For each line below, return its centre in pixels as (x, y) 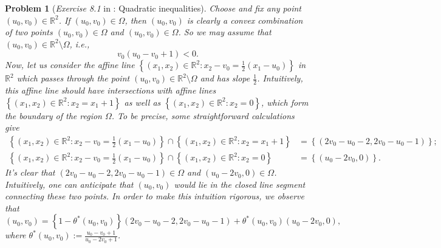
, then (135, 20)
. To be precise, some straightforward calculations (203, 115)
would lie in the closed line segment (240, 184)
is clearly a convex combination (245, 20)
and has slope (225, 78)
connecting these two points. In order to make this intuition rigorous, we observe (155, 196)
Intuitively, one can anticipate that (69, 184)
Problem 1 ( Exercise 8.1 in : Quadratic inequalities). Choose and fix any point (153, 8)
